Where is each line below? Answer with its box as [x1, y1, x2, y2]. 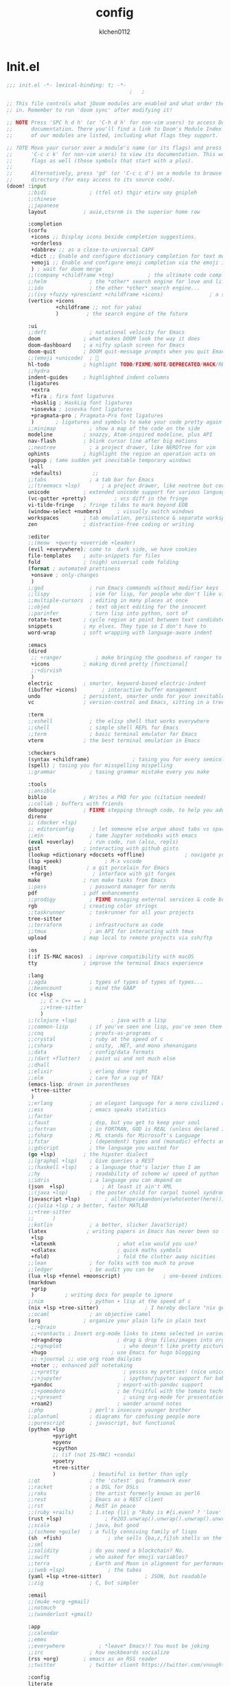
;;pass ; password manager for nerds [27, 884, 176, 890]
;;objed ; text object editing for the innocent [27, 604, 207, 611]
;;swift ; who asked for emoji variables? [27, 1554, 188, 1561]
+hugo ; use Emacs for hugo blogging [31, 1349, 200, 1356]
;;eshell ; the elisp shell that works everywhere [27, 718, 210, 725]
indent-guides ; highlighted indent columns [27, 373, 170, 381]
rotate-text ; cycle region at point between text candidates [27, 616, 228, 623]
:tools [27, 781, 47, 788]
